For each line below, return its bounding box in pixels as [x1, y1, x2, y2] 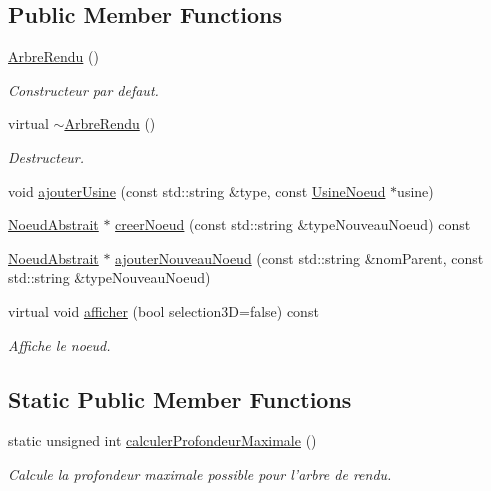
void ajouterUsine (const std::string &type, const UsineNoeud [8, 180, 386, 201]
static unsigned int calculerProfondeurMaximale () [8, 430, 317, 451]
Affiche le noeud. [8, 334, 111, 355]
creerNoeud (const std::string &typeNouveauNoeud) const [115, 214, 471, 235]
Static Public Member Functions [8, 383, 352, 414]
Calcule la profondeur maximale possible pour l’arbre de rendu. [8, 463, 392, 484]
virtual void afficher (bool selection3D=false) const [8, 300, 319, 321]
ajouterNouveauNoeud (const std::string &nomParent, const [115, 247, 484, 268]
